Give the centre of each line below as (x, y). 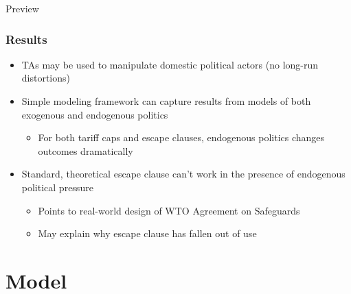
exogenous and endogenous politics (95, 114)
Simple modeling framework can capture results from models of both (166, 101)
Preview (22, 8)
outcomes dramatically (86, 150)
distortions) (46, 78)
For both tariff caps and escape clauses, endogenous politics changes (181, 137)
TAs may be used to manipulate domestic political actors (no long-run (170, 64)
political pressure (57, 187)
